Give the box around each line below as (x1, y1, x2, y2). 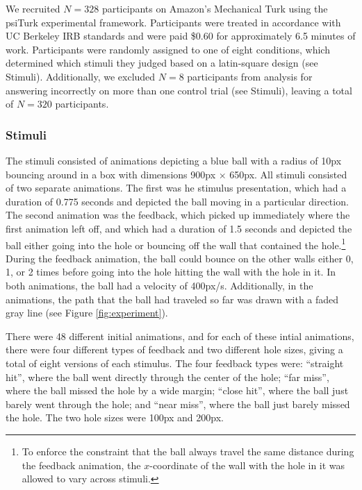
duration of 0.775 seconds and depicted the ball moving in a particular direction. (6, 194, 349, 208)
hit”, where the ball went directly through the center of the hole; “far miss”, (6, 369, 329, 384)
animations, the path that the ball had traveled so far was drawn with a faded (6, 292, 339, 306)
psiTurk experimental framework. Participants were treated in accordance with (6, 15, 341, 29)
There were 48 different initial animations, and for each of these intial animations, (6, 328, 354, 343)
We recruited (6, 1, 60, 15)
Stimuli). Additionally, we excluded (6, 69, 156, 83)
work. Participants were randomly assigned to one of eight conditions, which (6, 42, 330, 56)
